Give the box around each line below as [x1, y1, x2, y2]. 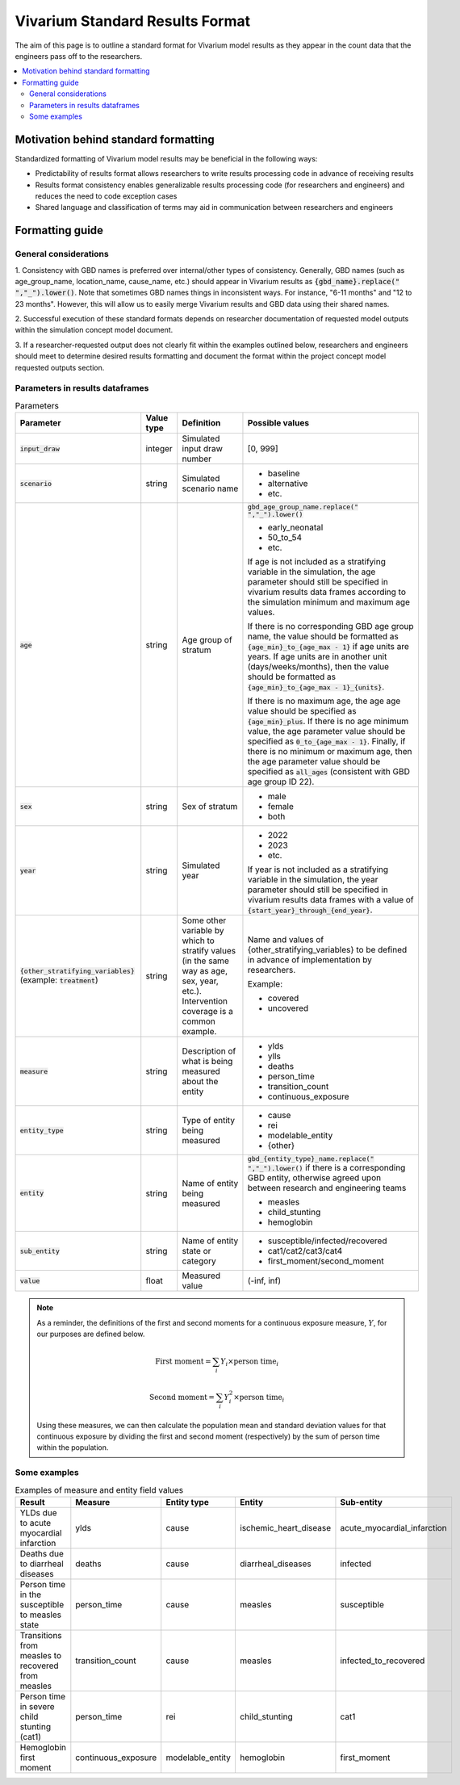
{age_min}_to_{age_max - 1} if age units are [247, 641, 409, 652]
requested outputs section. [15, 362, 105, 372]
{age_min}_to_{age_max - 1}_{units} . [247, 681, 385, 693]
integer [145, 443, 173, 455]
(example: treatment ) [19, 974, 98, 985]
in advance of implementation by [247, 954, 373, 966]
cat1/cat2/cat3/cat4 [267, 1246, 343, 1257]
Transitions [19, 1629, 62, 1640]
